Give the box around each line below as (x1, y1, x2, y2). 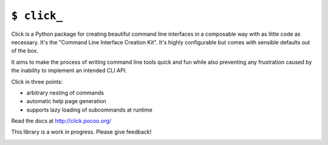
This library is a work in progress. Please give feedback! (11, 128, 152, 136)
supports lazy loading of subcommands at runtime (26, 106, 153, 113)
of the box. (11, 47, 39, 55)
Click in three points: (11, 78, 63, 85)
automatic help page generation (26, 98, 106, 105)
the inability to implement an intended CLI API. (11, 67, 127, 74)
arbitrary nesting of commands (26, 89, 104, 96)
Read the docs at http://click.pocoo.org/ (11, 117, 112, 124)
